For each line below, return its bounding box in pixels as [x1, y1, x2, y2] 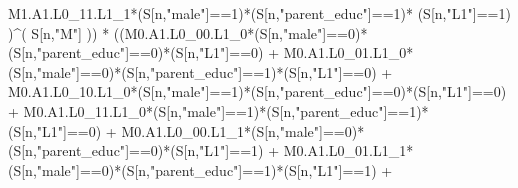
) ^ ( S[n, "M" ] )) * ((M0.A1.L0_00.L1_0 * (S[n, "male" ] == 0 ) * [8, 22, 368, 43]
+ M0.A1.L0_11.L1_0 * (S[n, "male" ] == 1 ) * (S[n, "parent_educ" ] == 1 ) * [8, 100, 429, 121]
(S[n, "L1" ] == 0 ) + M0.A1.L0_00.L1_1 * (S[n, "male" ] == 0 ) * [8, 120, 365, 141]
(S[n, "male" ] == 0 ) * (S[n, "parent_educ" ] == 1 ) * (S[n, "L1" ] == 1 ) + [8, 159, 393, 180]
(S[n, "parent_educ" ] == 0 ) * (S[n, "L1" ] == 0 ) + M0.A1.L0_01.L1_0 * [8, 42, 414, 63]
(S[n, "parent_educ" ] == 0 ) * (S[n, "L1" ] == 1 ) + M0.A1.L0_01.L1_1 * [8, 140, 414, 161]
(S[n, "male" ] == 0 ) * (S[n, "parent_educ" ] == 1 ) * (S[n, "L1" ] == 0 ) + [8, 61, 393, 82]
